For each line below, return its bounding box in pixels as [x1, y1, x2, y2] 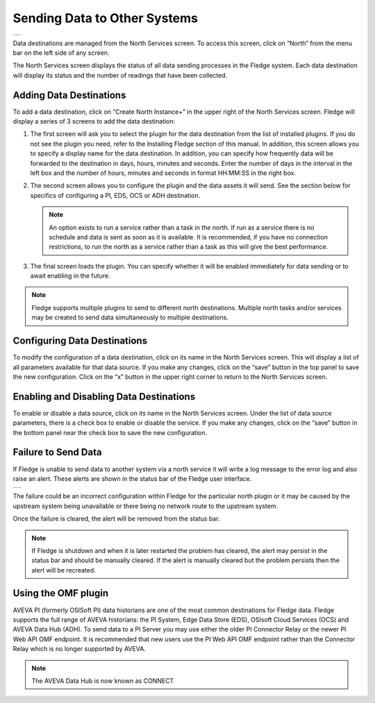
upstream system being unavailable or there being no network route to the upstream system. [12, 502, 278, 510]
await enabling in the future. [30, 271, 110, 280]
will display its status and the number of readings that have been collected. [12, 71, 228, 79]
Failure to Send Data [12, 446, 102, 458]
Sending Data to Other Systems [12, 10, 198, 26]
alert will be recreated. [31, 566, 97, 574]
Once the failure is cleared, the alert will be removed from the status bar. [12, 514, 220, 523]
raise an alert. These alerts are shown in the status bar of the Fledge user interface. [12, 474, 252, 482]
